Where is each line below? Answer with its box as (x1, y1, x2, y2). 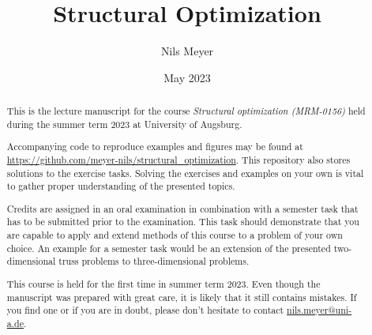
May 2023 (163, 69, 211, 85)
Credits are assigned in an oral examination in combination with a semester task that (6, 201, 359, 215)
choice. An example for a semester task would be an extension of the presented (6, 241, 331, 254)
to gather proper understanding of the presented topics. (6, 179, 235, 193)
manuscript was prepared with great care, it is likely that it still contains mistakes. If (6, 290, 357, 303)
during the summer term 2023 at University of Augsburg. (6, 117, 242, 130)
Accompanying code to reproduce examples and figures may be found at (6, 140, 303, 153)
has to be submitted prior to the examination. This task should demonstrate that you (6, 215, 359, 228)
